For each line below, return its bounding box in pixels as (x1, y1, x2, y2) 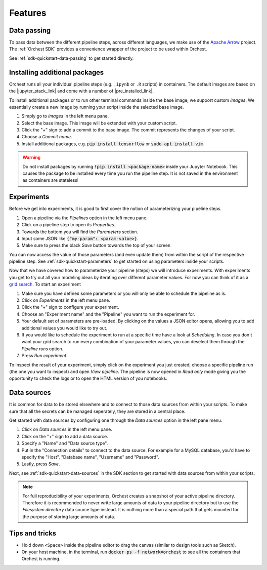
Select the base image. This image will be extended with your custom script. (21, 120, 178, 126)
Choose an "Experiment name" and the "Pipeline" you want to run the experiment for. (21, 311, 195, 317)
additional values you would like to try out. (21, 325, 108, 331)
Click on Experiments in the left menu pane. (21, 297, 111, 303)
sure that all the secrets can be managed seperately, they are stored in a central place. (9, 408, 185, 414)
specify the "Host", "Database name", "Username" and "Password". (21, 454, 159, 460)
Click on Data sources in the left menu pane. (21, 426, 112, 432)
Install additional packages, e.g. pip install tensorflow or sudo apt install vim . (21, 141, 205, 147)
